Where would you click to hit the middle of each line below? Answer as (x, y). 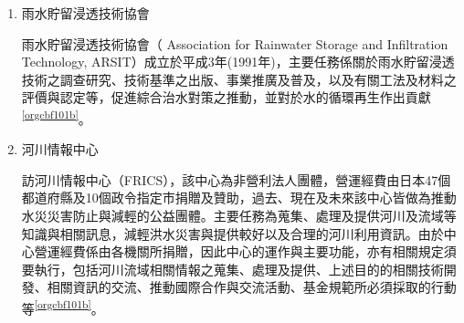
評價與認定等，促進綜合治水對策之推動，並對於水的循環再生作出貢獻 (226, 97)
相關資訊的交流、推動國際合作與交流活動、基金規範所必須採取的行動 (252, 287)
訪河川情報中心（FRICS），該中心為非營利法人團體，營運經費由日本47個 (236, 179)
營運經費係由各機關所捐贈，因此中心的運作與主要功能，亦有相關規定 (239, 251)
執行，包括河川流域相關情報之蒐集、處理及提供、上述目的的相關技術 (239, 269)
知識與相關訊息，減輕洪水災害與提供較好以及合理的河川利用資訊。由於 (232, 233)
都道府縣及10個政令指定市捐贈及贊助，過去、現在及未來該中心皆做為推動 (239, 198)
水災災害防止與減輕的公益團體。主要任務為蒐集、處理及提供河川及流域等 (239, 215)
